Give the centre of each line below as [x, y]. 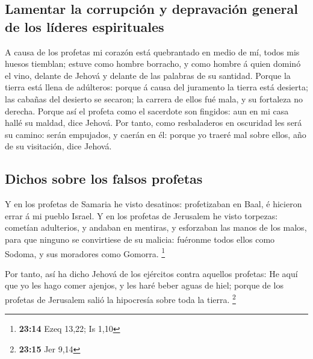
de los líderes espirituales [85, 26]
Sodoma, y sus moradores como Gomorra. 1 [85, 252]
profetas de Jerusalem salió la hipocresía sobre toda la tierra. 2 [120, 298]
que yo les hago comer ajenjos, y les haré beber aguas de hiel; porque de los [144, 285]
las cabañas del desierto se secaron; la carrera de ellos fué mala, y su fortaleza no [154, 98]
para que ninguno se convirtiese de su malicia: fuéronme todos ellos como [140, 239]
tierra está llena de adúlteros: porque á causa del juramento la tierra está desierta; [156, 87]
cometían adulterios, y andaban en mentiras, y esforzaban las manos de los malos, [156, 227]
